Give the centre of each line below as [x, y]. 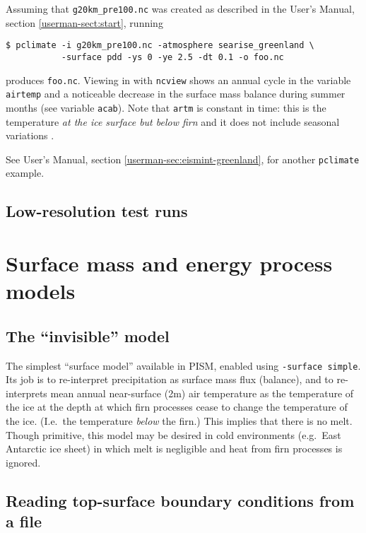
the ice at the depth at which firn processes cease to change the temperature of [177, 407]
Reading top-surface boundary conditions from [180, 500]
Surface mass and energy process [169, 263]
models [41, 291]
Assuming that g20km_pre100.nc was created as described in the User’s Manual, [180, 8]
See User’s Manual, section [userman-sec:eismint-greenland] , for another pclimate [183, 159]
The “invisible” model [88, 335]
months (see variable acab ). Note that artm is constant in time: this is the [166, 107]
